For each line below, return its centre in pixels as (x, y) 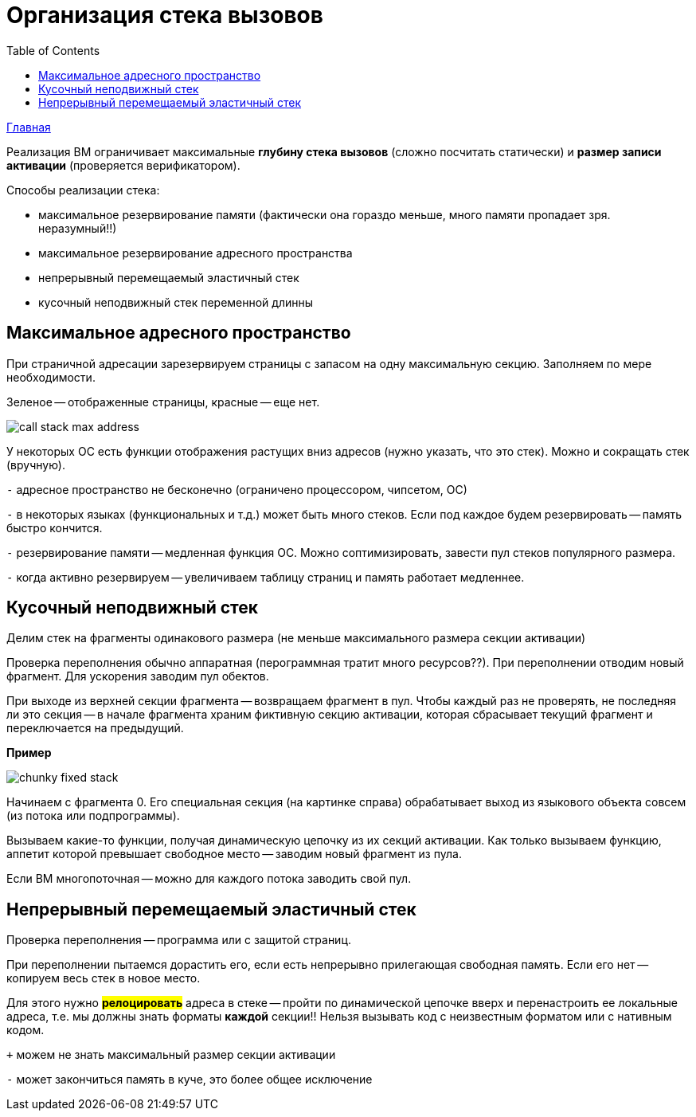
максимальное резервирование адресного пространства (196, 253)
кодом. (25, 1030)
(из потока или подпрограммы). (93, 816)
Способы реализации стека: (83, 190)
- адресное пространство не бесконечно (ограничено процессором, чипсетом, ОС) (237, 489)
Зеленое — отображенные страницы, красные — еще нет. (163, 402)
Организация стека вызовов (165, 15)
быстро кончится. (55, 527)
